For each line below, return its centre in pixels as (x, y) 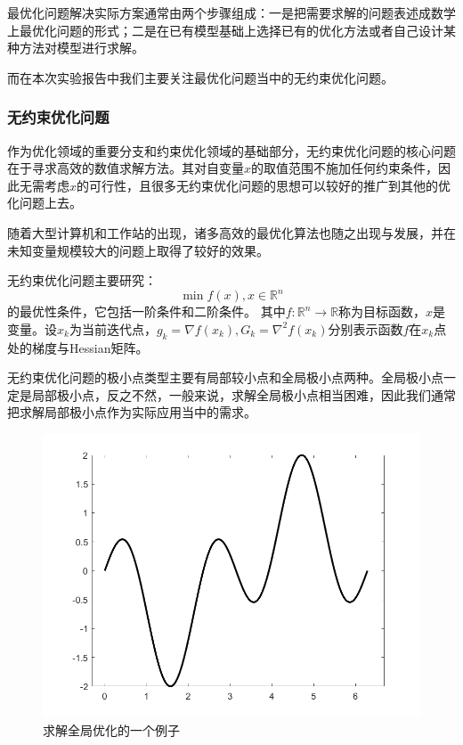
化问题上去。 (45, 203)
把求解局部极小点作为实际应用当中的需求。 (132, 412)
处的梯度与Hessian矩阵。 (78, 347)
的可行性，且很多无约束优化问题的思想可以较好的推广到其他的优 (264, 185)
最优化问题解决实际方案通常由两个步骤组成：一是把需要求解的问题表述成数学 (231, 12)
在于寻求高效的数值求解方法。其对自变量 (126, 168)
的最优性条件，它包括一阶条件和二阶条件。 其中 (146, 311)
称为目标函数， (382, 311)
